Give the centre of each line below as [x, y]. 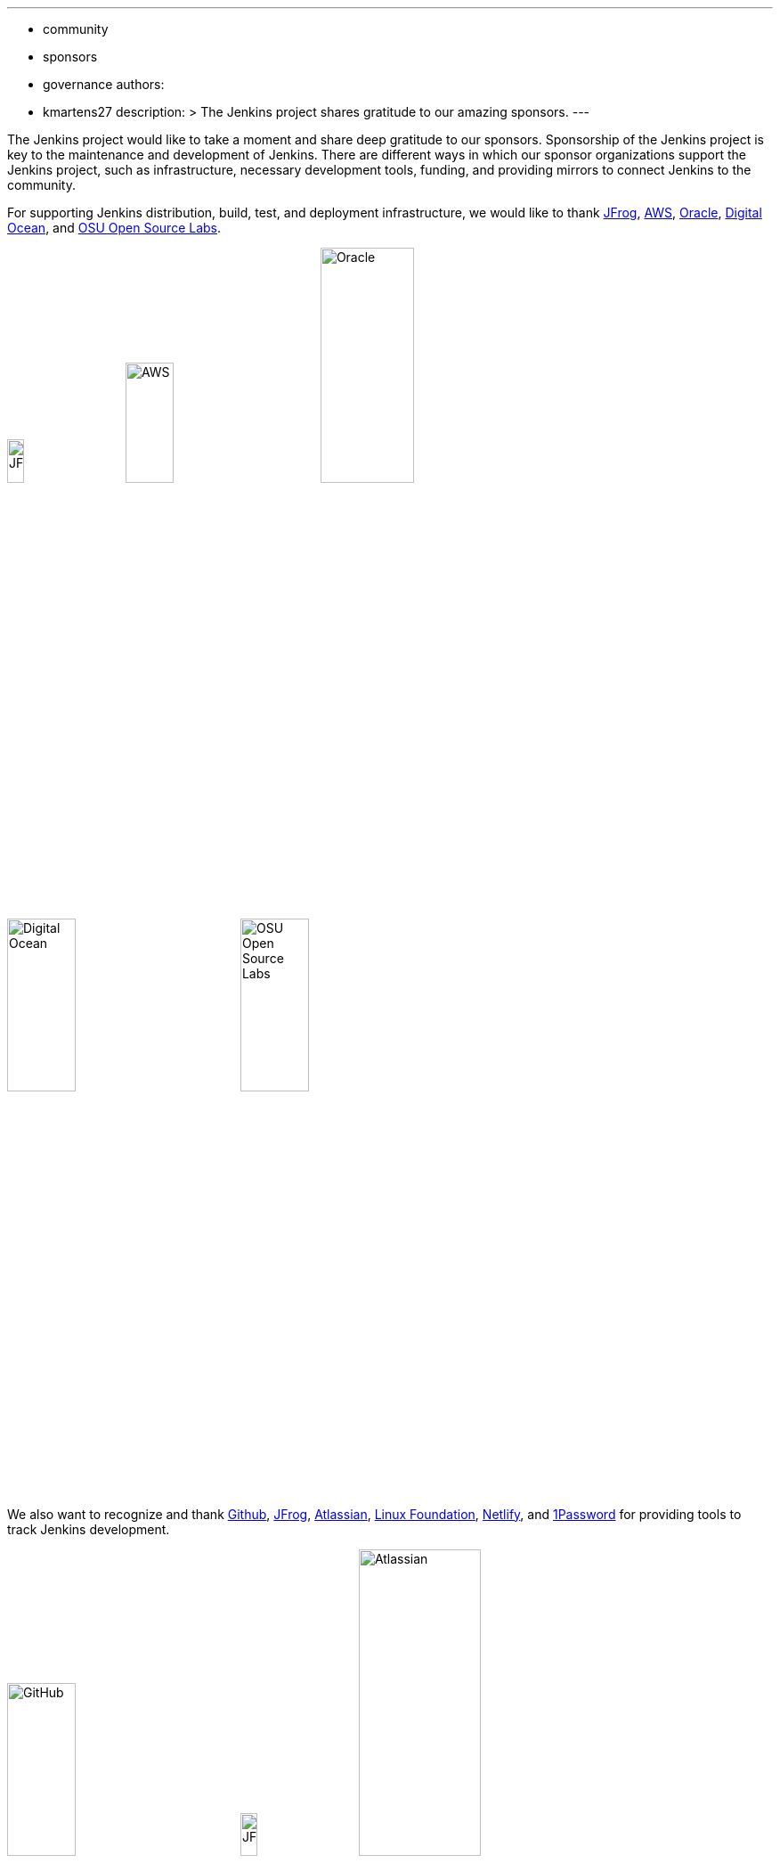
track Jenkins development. [89, 1529]
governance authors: [104, 84]
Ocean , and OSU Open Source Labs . [114, 228]
